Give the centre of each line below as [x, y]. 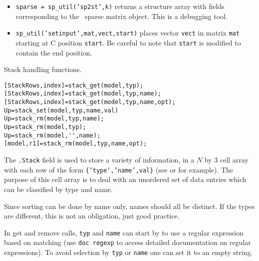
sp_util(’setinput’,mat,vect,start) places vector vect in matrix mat [128, 33]
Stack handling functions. [43, 69]
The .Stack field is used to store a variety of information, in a [99, 159]
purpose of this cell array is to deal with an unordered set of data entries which [125, 179]
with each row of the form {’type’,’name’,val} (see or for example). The [119, 169]
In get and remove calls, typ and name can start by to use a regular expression [124, 232]
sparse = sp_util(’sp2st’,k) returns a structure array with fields [120, 6]
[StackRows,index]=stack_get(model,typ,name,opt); [90, 102]
